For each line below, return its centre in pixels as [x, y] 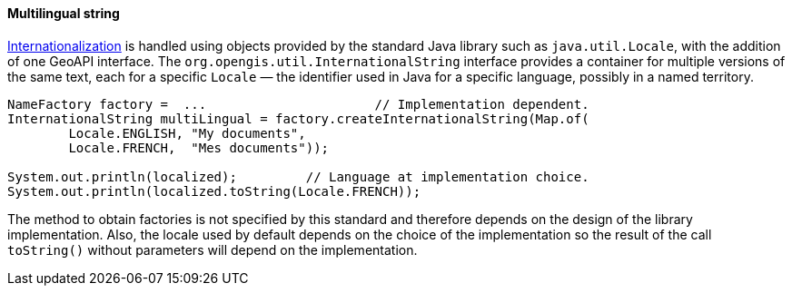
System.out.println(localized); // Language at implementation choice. [298, 176]
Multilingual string [64, 13]
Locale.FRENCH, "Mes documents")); [199, 147]
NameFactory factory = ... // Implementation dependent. [298, 104]
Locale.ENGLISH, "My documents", [187, 133]
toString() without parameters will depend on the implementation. [213, 249]
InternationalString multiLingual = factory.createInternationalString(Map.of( [298, 118]
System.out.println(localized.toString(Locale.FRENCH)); [214, 191]
